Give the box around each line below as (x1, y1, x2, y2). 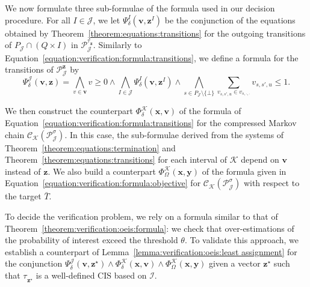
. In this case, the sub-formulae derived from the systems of (64, 128, 284, 140)
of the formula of (179, 104, 241, 117)
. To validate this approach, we (184, 234, 299, 246)
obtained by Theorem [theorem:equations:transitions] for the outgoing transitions (5, 26, 306, 39)
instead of (5, 165, 41, 177)
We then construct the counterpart (5, 104, 133, 117)
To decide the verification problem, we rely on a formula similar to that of (5, 210, 278, 222)
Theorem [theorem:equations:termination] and (5, 141, 176, 154)
